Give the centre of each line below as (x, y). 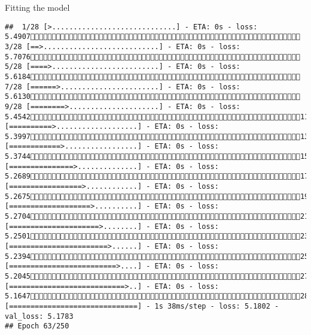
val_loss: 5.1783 (39, 316)
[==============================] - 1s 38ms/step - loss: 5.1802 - (142, 306)
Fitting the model (37, 7)
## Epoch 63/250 (37, 326)
